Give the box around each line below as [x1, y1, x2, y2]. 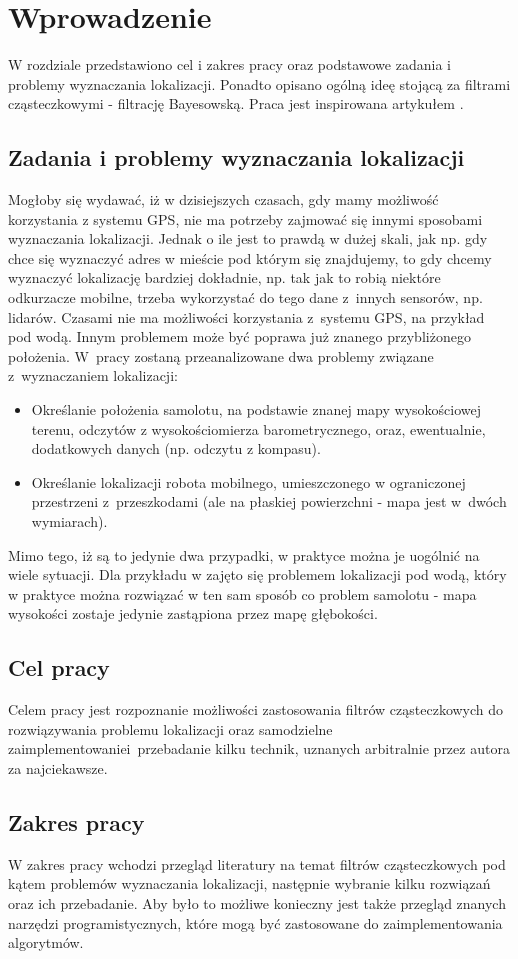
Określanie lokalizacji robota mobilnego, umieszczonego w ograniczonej [31, 471, 466, 492]
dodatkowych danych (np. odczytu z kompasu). [31, 438, 321, 459]
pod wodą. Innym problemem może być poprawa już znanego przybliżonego [8, 326, 471, 347]
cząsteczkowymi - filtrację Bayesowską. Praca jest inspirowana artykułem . [8, 93, 464, 114]
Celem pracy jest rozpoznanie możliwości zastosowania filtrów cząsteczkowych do [8, 699, 504, 720]
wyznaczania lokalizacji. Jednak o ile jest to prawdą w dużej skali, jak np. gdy [8, 228, 488, 249]
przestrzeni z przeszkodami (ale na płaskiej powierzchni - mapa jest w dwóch [31, 491, 507, 512]
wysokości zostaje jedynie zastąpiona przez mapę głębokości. [8, 603, 378, 624]
